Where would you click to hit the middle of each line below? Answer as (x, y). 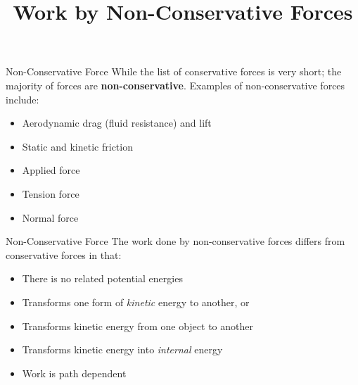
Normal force (50, 217)
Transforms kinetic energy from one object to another (138, 326)
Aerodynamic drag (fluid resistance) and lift (117, 123)
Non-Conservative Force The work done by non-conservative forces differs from (175, 241)
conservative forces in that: (64, 254)
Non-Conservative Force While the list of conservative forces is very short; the (174, 71)
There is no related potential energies (102, 278)
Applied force (51, 170)
